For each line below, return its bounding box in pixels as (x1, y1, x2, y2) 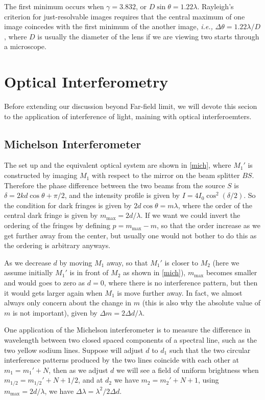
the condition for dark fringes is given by (4, 199, 132, 210)
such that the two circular (169, 344, 251, 355)
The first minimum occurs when (4, 1, 104, 11)
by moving (59, 257, 92, 268)
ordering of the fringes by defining (4, 220, 110, 231)
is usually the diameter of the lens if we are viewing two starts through (37, 31, 259, 41)
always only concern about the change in (4, 297, 132, 308)
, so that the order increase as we (157, 220, 260, 231)
